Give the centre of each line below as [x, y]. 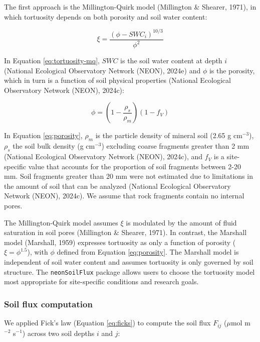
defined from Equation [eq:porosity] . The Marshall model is [148, 252]
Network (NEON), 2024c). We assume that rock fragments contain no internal [124, 196]
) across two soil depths [58, 333]
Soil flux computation [48, 304]
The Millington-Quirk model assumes [61, 222]
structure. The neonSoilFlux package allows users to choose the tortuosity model [129, 271]
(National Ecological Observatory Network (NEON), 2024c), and [103, 156]
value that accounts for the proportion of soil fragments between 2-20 [135, 166]
